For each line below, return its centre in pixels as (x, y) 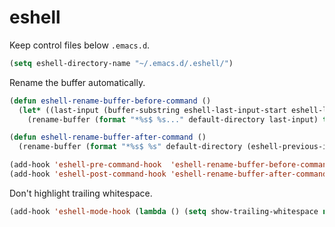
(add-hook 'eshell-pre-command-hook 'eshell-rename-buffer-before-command (170, 165)
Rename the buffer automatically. (77, 82)
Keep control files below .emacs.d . (80, 45)
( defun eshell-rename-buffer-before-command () (110, 101)
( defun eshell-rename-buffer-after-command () (108, 137)
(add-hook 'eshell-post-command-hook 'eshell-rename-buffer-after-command (168, 174)
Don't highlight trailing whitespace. (81, 193)
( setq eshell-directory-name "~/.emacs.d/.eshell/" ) (121, 63)
